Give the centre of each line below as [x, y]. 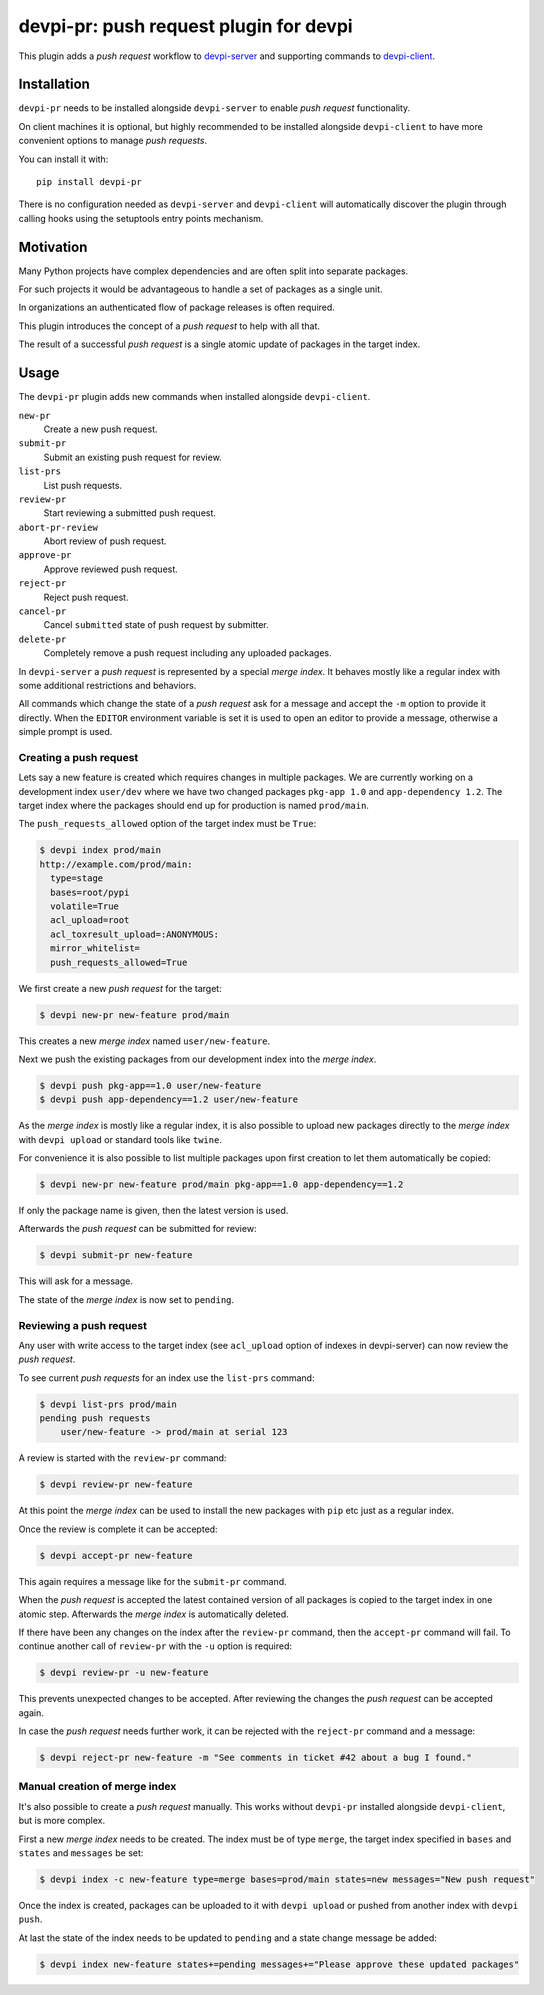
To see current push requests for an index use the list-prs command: [166, 1377]
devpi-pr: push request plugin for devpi [186, 26]
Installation [54, 84]
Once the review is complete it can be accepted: [118, 1529]
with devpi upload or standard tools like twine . [120, 1139]
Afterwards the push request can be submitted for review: [137, 1229]
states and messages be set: [81, 1852]
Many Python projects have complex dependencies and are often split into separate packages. [213, 271]
